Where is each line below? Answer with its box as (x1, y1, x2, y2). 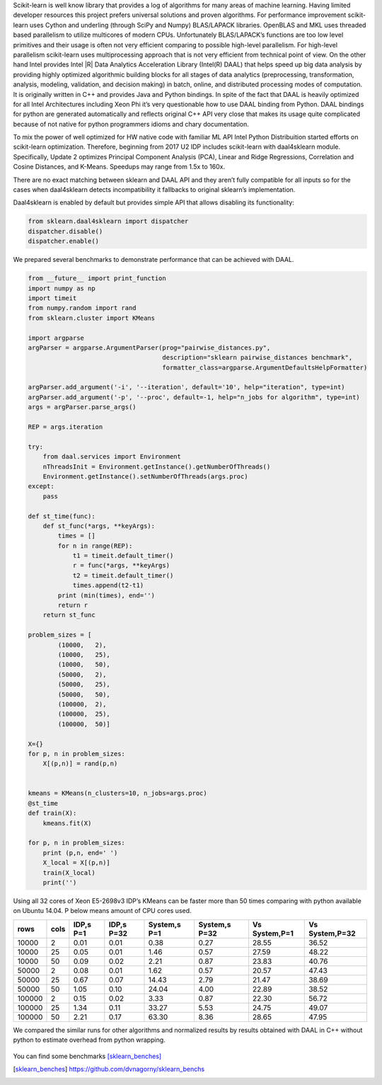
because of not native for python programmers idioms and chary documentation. (13, 120, 249, 128)
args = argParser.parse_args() (28, 403, 137, 411)
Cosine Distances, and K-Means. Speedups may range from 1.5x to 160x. (13, 163, 226, 171)
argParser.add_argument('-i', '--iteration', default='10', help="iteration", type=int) (28, 383, 346, 391)
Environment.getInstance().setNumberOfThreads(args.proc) (42, 472, 248, 481)
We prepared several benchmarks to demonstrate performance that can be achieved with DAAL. (13, 256, 294, 264)
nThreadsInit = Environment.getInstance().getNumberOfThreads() (42, 462, 271, 471)
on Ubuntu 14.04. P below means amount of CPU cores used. (13, 907, 192, 915)
